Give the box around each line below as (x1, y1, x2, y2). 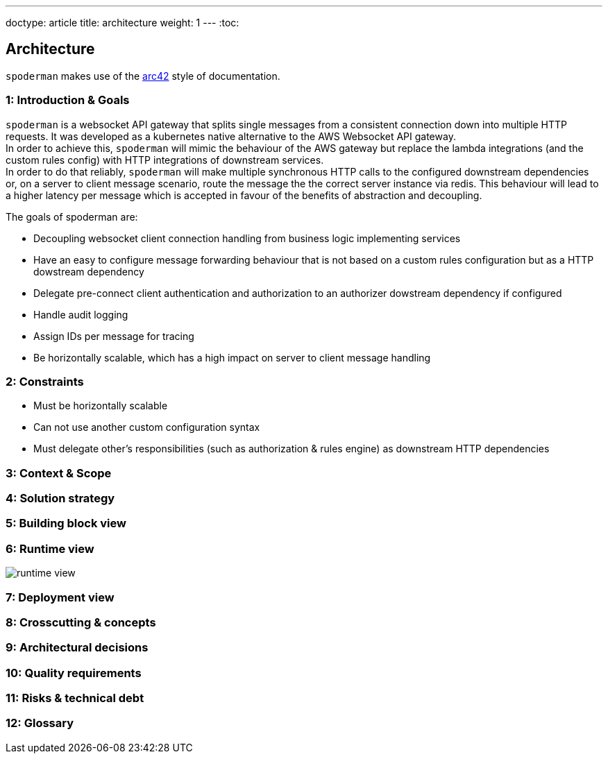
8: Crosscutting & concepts (6, 615, 156, 629)
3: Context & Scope (6, 466, 112, 480)
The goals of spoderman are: (6, 210, 138, 223)
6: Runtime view (6, 541, 94, 556)
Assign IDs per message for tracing (33, 330, 194, 342)
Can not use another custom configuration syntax (33, 421, 260, 434)
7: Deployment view (6, 590, 115, 604)
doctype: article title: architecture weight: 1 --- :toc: (6, 17, 239, 28)
